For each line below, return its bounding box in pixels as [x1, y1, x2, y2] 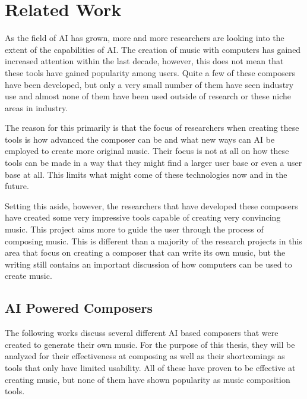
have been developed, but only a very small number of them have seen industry [5, 78, 294, 90]
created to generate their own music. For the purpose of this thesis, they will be [5, 338, 295, 350]
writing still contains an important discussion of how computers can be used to [5, 257, 292, 270]
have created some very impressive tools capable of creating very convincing [5, 211, 281, 224]
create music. [5, 269, 52, 282]
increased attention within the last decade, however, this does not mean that [5, 55, 284, 67]
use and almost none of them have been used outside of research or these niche [5, 90, 291, 102]
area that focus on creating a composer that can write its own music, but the [5, 246, 286, 259]
